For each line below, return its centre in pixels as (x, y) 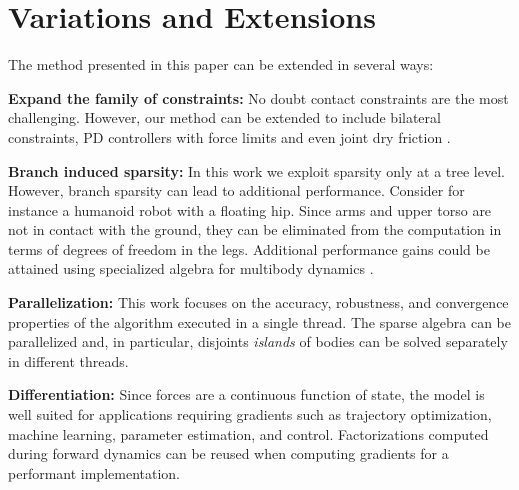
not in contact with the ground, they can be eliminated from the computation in (255, 229)
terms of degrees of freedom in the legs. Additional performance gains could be (249, 248)
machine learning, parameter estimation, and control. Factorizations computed (248, 433)
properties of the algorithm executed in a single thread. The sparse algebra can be (259, 321)
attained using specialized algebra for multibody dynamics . (191, 268)
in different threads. (68, 360)
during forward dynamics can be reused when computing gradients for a (228, 453)
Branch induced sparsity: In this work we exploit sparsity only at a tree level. (256, 170)
